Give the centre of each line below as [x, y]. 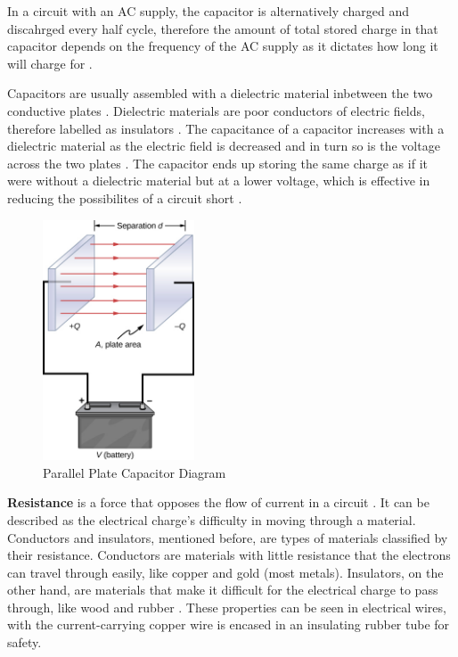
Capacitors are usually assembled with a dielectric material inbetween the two [220, 93]
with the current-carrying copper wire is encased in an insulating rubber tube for [229, 624]
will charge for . [50, 63]
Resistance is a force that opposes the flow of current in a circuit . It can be [218, 502]
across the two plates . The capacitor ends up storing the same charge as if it [217, 163]
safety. [25, 642]
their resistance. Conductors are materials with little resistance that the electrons [229, 555]
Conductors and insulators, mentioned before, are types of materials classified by [228, 537]
